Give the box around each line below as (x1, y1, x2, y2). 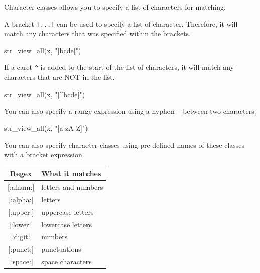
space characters (41, 256, 92, 267)
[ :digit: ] (10, 231, 32, 242)
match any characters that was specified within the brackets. (4, 28, 191, 39)
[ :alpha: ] (9, 194, 34, 204)
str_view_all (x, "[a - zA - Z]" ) (4, 122, 88, 133)
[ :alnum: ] (8, 181, 35, 192)
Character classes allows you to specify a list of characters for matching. (4, 2, 226, 12)
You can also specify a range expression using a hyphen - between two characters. (4, 106, 256, 116)
